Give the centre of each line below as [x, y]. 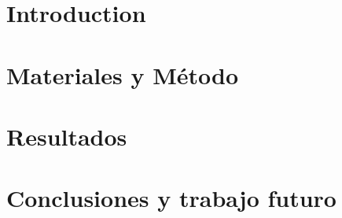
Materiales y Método [123, 74]
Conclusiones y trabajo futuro [171, 198]
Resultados [67, 136]
